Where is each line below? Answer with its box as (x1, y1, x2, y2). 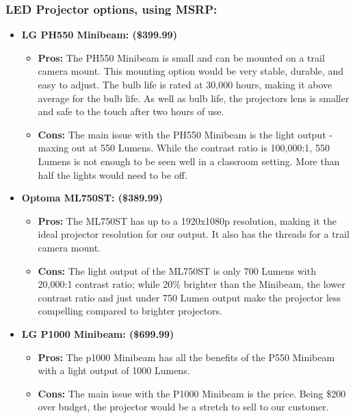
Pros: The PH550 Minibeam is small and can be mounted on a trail (38, 50, 325, 64)
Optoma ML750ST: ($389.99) (21, 190, 163, 205)
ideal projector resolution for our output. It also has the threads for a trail (38, 227, 350, 241)
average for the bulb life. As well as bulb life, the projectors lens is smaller (38, 90, 350, 105)
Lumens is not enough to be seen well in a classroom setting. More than (38, 153, 340, 168)
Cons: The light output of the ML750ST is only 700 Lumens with (38, 263, 316, 278)
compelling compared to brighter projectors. (38, 304, 222, 318)
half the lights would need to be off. (38, 167, 187, 182)
